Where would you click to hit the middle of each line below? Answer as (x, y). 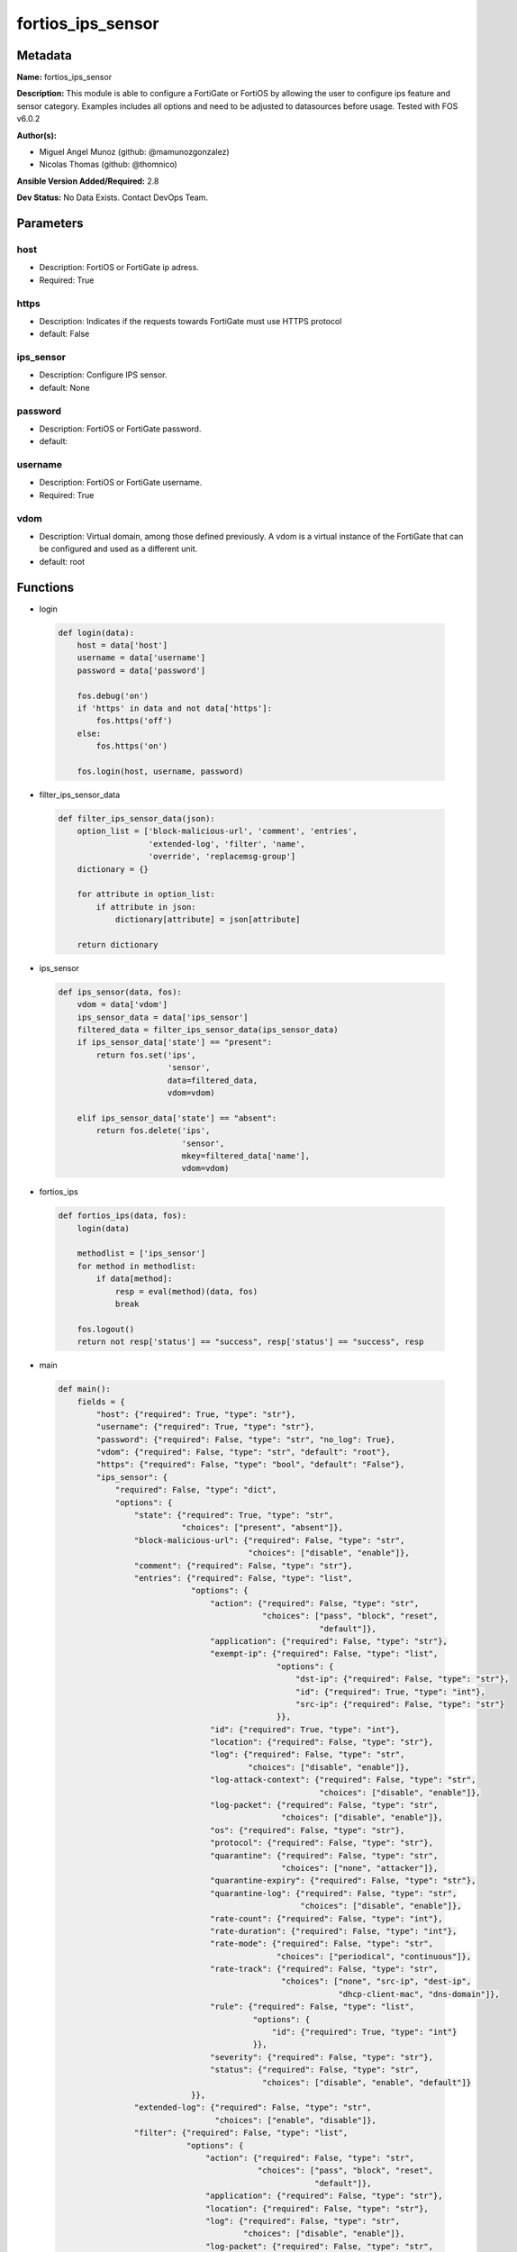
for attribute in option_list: (146, 894)
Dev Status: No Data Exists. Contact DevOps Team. (113, 197)
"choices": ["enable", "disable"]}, (296, 2120)
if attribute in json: (146, 907)
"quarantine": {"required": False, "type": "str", (324, 1855)
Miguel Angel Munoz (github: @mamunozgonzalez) (134, 152)
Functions (45, 587)
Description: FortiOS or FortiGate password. (120, 429)
